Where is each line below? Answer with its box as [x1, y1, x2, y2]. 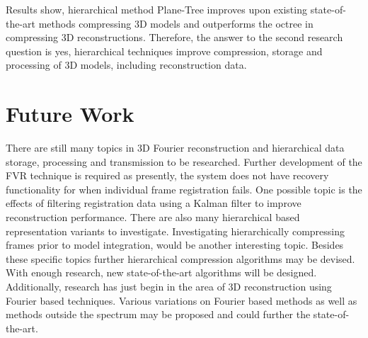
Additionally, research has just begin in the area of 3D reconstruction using [6, 279, 332, 294]
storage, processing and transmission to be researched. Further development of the [6, 154, 362, 169]
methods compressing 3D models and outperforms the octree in [38, 16, 314, 30]
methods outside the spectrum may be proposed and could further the [6, 307, 311, 322]
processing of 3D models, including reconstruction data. [6, 57, 247, 72]
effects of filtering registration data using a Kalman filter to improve [6, 196, 301, 210]
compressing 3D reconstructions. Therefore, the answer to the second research [6, 30, 343, 45]
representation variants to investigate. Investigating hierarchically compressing [6, 223, 345, 238]
